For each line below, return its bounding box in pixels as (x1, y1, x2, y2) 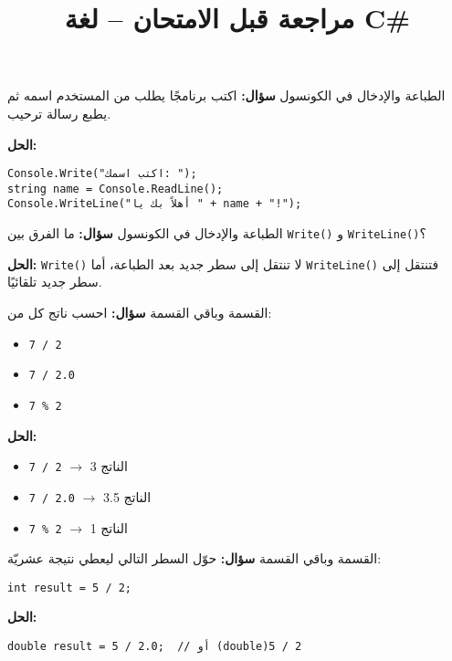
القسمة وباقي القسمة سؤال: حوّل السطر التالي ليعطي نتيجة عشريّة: (7, 549, 382, 568)
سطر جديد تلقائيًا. (7, 272, 102, 291)
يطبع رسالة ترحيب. (7, 103, 111, 122)
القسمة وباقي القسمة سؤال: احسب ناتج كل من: (7, 303, 272, 322)
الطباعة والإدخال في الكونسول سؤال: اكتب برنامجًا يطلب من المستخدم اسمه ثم (7, 86, 446, 105)
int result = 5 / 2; (7, 581, 132, 594)
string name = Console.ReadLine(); (7, 182, 224, 195)
